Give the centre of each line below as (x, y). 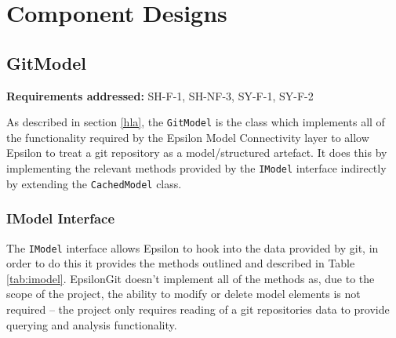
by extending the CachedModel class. (94, 183)
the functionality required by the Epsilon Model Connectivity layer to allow (188, 137)
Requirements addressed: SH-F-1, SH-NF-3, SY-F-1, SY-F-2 (160, 95)
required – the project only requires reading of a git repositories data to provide (198, 309)
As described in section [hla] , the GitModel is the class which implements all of (196, 122)
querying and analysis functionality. (92, 324)
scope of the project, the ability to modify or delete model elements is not (183, 294)
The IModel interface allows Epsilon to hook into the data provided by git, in (193, 247)
